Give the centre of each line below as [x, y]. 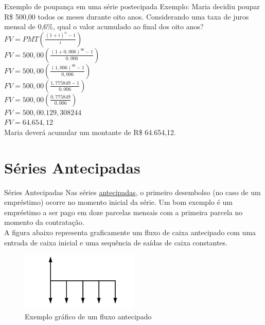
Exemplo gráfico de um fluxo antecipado [88, 316]
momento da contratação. [44, 222]
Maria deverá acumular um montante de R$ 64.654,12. [90, 132]
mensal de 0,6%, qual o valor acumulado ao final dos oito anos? [104, 26]
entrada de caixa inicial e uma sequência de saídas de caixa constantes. [116, 242]
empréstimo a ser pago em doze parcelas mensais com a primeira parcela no [123, 212]
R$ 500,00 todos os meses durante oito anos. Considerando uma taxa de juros [127, 16]
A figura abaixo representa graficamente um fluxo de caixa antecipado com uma [130, 232]
